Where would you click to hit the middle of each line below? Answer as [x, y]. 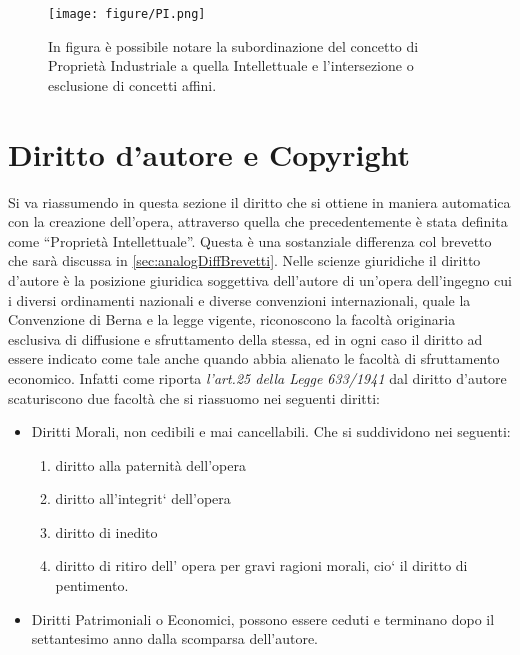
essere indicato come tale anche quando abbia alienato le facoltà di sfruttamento [254, 358]
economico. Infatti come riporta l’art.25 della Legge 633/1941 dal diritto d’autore [257, 377]
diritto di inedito [106, 531]
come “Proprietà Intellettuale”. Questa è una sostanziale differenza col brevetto [250, 240]
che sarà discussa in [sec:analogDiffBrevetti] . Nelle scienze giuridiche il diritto [244, 260]
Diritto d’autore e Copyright [209, 153]
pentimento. [92, 585]
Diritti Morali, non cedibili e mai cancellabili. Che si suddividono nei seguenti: [271, 431]
